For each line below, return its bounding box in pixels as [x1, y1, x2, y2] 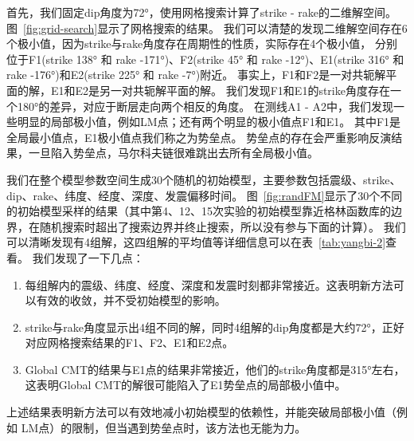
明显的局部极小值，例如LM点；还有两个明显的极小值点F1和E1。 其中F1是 [17, 113, 401, 130]
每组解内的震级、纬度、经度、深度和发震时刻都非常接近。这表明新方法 [25, 276, 393, 293]
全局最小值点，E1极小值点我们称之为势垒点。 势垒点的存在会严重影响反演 [6, 128, 392, 145]
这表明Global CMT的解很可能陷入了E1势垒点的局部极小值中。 [25, 376, 346, 393]
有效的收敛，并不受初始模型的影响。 [36, 292, 226, 309]
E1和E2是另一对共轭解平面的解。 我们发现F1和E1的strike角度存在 [50, 81, 390, 98]
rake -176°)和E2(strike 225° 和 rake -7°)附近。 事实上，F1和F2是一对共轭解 [6, 66, 386, 83]
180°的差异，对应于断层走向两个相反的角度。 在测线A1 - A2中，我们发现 [17, 97, 393, 114]
